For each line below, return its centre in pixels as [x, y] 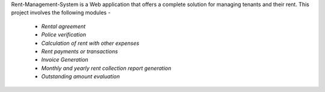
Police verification [64, 35]
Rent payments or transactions [80, 51]
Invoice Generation [65, 60]
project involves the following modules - [61, 13]
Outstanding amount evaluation [81, 76]
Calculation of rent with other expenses [90, 43]
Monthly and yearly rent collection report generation [106, 68]
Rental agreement [63, 26]
